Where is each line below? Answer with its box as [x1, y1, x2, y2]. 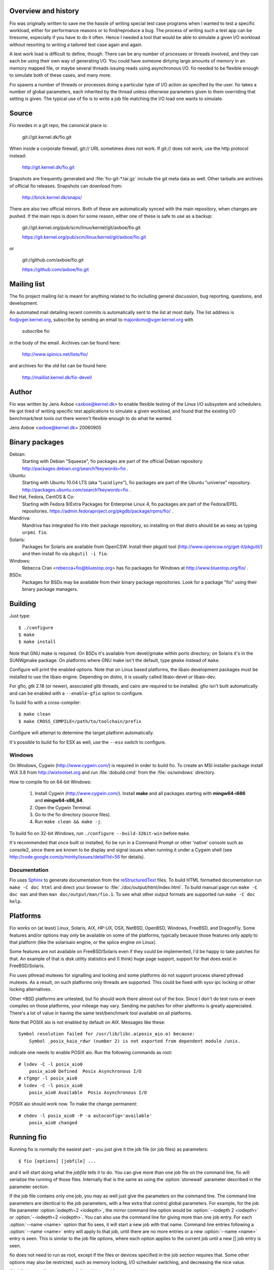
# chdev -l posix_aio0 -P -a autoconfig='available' [18, 1113, 152, 1119]
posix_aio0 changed [28, 1120, 78, 1126]
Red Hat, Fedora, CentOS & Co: [9, 494, 75, 500]
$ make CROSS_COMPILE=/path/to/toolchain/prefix [18, 718, 142, 724]
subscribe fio [22, 328, 50, 334]
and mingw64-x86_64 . [35, 798, 84, 804]
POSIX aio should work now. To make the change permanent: [9, 1101, 138, 1107]
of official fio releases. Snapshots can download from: [9, 183, 123, 189]
